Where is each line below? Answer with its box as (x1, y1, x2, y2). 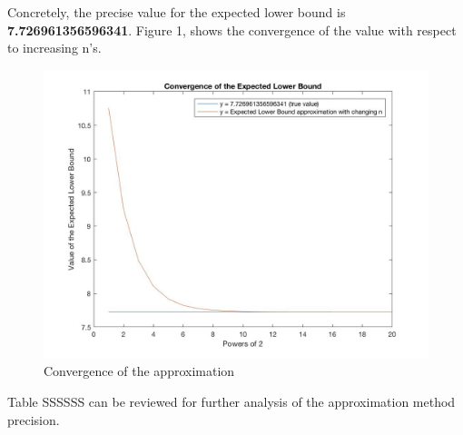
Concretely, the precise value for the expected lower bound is (7, 3, 346, 21)
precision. (7, 410, 60, 429)
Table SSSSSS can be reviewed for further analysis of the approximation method (7, 391, 456, 410)
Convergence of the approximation (44, 361, 235, 381)
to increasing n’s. (7, 38, 102, 57)
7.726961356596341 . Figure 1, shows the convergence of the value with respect (7, 20, 457, 39)
